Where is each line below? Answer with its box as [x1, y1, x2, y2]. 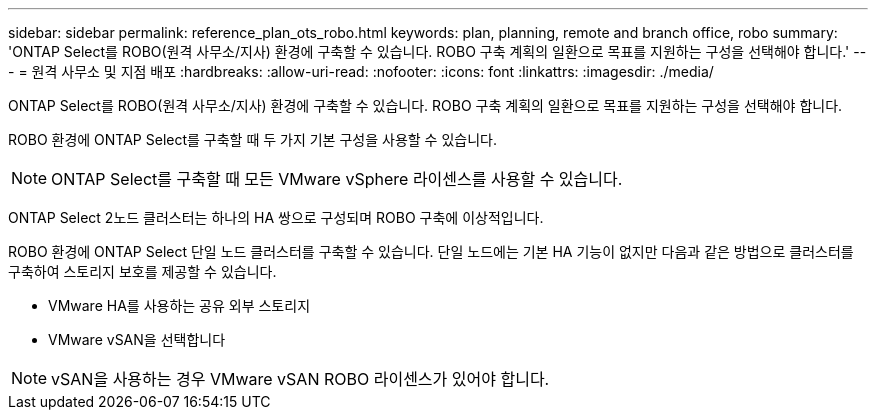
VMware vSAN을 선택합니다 [48, 331, 226, 348]
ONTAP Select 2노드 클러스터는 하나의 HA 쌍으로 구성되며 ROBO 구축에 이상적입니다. [8, 209, 544, 226]
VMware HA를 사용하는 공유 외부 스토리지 [48, 297, 311, 314]
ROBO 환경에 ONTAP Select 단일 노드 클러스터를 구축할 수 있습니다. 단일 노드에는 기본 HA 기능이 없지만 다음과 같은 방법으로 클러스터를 [8, 243, 854, 260]
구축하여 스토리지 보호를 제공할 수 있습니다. [8, 263, 277, 280]
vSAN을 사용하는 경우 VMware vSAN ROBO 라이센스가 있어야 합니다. [51, 369, 550, 389]
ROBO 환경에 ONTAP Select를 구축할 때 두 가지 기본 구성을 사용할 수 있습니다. [8, 131, 497, 148]
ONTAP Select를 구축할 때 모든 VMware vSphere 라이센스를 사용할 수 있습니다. [51, 169, 623, 189]
